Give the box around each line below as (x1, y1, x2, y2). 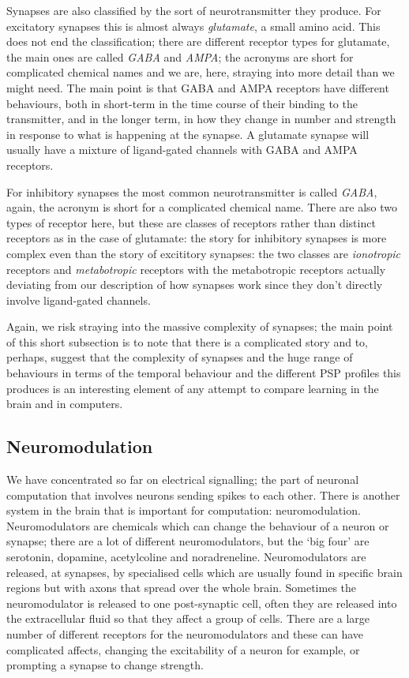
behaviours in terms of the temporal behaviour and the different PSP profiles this (6, 365, 401, 381)
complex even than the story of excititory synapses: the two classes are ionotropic (6, 245, 401, 261)
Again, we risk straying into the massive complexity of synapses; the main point (6, 318, 393, 335)
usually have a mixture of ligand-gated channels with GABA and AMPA (6, 141, 358, 158)
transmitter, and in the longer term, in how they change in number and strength (6, 111, 396, 127)
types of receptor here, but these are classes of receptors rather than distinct (6, 214, 376, 230)
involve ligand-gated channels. (6, 291, 151, 308)
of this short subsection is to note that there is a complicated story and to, (6, 333, 368, 350)
